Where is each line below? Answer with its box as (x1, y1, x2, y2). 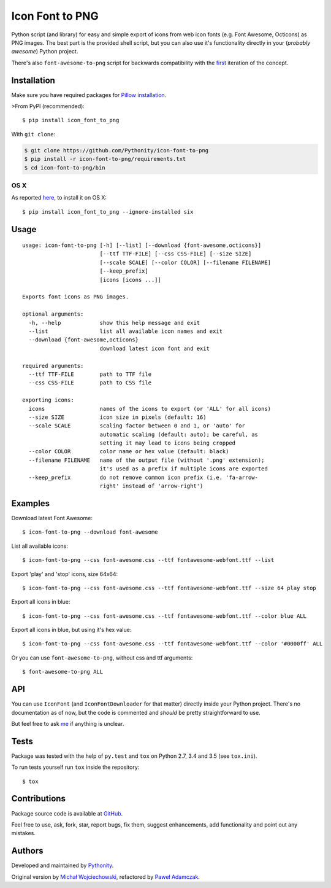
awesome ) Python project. (11, 48, 78, 55)
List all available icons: (11, 542, 69, 550)
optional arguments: (22, 311, 84, 317)
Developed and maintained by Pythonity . (11, 862, 114, 869)
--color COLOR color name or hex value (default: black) (28, 448, 229, 455)
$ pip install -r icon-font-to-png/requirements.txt (24, 155, 186, 163)
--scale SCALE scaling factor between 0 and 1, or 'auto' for (28, 423, 245, 429)
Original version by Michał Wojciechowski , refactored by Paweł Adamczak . (11, 873, 200, 881)
